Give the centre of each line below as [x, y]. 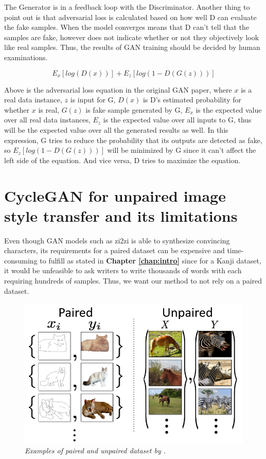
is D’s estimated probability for [192, 100]
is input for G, [93, 100]
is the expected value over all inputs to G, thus [177, 120]
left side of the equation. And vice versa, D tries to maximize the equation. [122, 160]
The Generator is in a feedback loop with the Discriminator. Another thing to [127, 7]
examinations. [26, 57]
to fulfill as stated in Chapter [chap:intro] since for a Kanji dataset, [150, 260]
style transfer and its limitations [121, 215]
